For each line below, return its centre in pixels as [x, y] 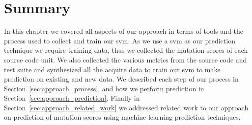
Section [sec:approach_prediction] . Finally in [72, 98]
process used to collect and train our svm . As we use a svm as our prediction [120, 40]
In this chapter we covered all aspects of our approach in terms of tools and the [124, 31]
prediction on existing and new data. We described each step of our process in [121, 79]
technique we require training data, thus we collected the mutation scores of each [126, 50]
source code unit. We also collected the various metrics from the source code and [126, 59]
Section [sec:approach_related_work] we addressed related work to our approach [126, 107]
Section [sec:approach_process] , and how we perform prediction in [104, 88]
